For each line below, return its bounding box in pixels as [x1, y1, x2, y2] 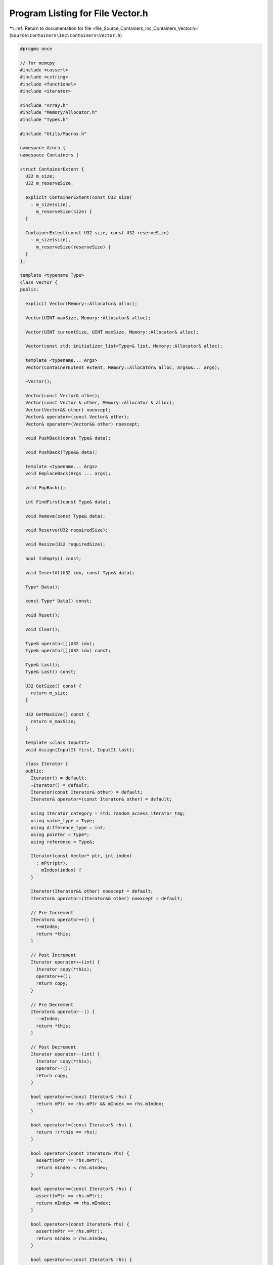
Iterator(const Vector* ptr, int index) [30, 853, 132, 859]
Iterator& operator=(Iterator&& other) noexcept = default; [30, 896, 183, 901]
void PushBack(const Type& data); [25, 435, 111, 441]
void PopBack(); [25, 485, 66, 491]
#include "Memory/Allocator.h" [20, 109, 98, 115]
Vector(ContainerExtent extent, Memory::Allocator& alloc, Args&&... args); [25, 364, 220, 370]
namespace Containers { [20, 152, 79, 158]
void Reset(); [25, 612, 61, 618]
